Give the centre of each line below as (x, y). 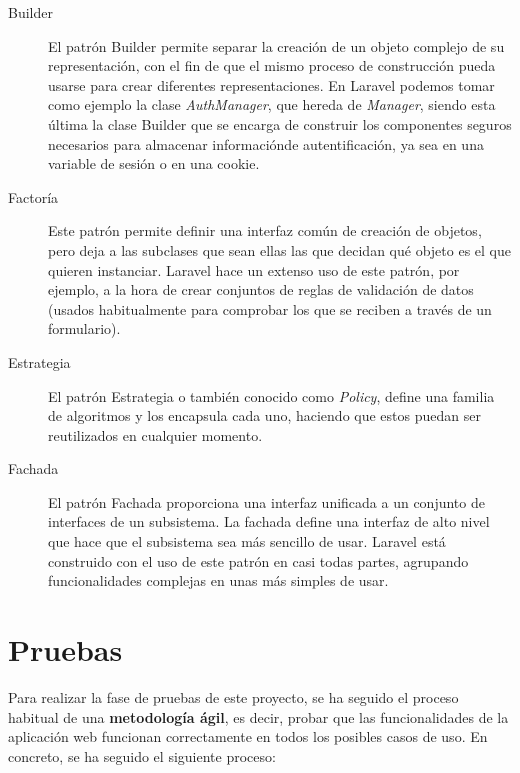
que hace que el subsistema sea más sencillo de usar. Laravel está (247, 541)
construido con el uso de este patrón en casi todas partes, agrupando (258, 560)
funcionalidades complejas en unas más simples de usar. (218, 580)
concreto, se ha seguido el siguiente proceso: (142, 755)
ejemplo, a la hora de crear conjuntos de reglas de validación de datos (261, 289)
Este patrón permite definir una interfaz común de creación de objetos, (265, 230)
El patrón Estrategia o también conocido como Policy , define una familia (271, 395)
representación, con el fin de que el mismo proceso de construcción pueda (272, 65)
